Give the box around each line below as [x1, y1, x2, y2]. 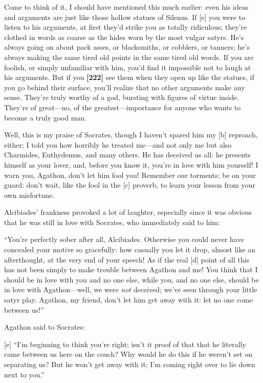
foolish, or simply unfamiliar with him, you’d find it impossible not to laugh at [4, 62, 251, 72]
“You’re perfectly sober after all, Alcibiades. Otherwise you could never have [4, 234, 244, 245]
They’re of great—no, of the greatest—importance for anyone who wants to [4, 102, 241, 112]
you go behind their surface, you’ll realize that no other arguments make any [4, 82, 245, 92]
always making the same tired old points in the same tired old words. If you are [4, 51, 254, 62]
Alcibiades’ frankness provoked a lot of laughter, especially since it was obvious [4, 207, 252, 217]
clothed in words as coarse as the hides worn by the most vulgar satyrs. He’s [4, 31, 244, 42]
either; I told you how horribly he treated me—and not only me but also [4, 139, 232, 150]
